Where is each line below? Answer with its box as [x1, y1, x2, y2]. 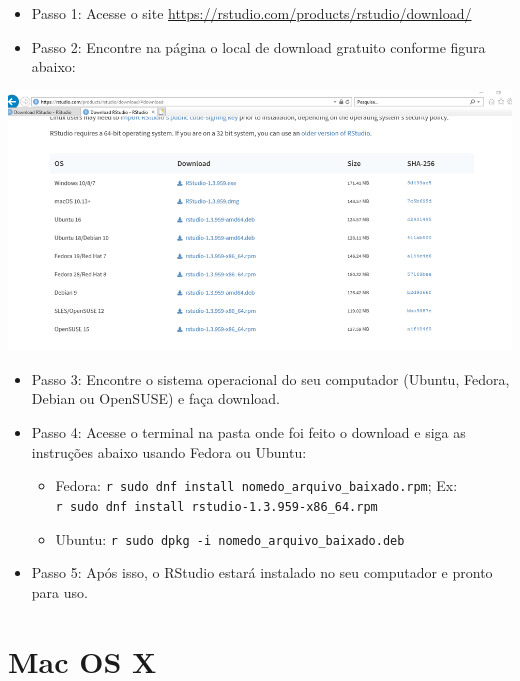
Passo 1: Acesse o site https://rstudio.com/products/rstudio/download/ [31, 3, 472, 23]
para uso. [31, 581, 88, 602]
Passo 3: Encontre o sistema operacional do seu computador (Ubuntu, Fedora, [31, 368, 510, 389]
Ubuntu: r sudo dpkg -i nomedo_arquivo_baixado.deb [55, 528, 405, 549]
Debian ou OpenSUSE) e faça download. [31, 388, 280, 409]
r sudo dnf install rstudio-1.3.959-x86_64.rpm [55, 499, 378, 514]
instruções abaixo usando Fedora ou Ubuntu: [31, 441, 307, 462]
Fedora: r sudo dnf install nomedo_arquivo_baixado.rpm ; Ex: [55, 475, 458, 496]
